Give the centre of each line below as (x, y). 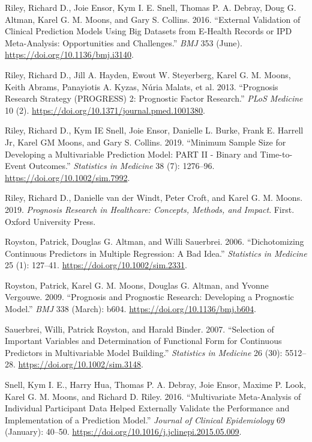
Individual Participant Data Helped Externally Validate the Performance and (147, 408)
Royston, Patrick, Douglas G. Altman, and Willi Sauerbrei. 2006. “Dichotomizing (154, 241)
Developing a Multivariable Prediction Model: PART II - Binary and (131, 154)
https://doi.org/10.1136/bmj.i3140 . (69, 54)
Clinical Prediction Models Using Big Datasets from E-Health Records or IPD (148, 31)
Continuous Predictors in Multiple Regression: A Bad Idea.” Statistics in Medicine (156, 253)
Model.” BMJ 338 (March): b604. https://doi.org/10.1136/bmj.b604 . (130, 309)
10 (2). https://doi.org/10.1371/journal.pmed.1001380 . (105, 110)
